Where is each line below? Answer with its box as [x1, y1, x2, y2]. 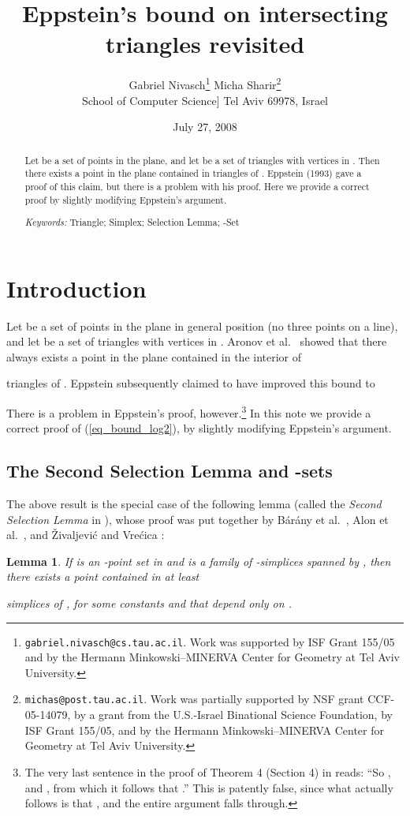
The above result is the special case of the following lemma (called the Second [6, 496, 382, 512]
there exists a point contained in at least [6, 568, 199, 585]
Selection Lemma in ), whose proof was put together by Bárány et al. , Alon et [6, 511, 389, 527]
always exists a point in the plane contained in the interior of [6, 348, 302, 365]
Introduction [6, 271, 147, 304]
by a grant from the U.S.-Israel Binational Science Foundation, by [74, 706, 393, 723]
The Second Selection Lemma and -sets [6, 459, 333, 483]
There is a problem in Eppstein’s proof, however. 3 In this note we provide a [6, 402, 371, 421]
